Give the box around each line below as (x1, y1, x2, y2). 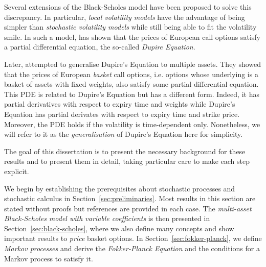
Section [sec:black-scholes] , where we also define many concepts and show (4, 223, 234, 233)
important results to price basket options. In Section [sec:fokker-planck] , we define (4, 233, 262, 244)
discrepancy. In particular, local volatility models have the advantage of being (4, 11, 245, 22)
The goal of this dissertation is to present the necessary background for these (4, 145, 246, 156)
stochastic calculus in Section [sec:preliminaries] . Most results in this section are (4, 193, 256, 204)
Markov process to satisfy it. (4, 253, 93, 263)
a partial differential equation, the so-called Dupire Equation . (4, 41, 195, 52)
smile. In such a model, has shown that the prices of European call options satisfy (4, 31, 260, 42)
